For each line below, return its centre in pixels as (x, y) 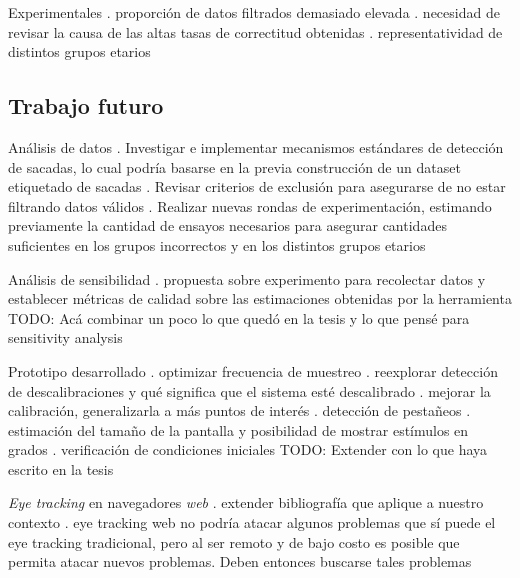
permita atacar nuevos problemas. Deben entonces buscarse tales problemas (240, 561)
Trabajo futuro (86, 105)
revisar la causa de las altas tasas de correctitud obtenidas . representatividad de (255, 31)
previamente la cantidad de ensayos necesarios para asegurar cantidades (227, 225)
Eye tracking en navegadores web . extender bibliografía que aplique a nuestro (246, 502)
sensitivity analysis (65, 337)
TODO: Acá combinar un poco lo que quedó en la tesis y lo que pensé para (239, 317)
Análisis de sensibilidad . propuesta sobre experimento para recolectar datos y (247, 278)
